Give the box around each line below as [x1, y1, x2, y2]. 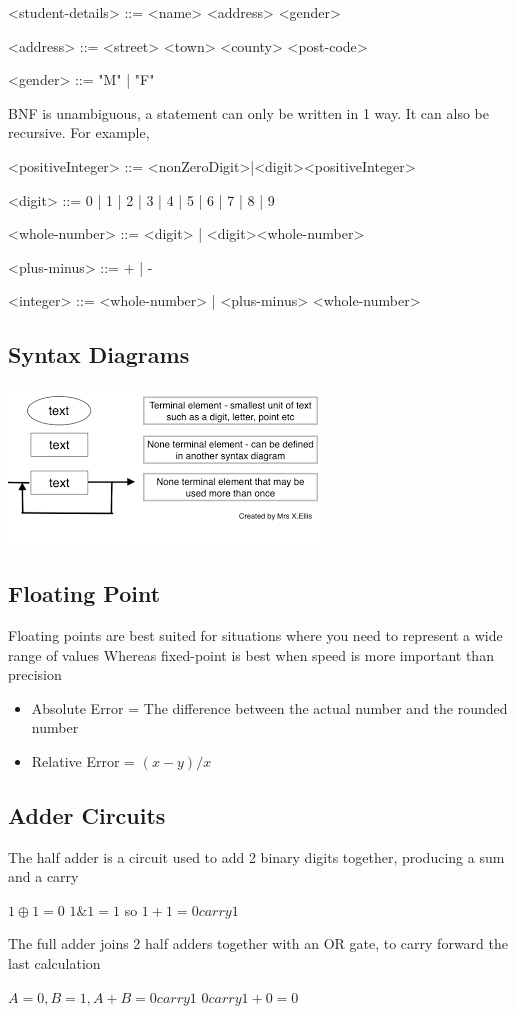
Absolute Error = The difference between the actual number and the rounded [31, 697, 508, 718]
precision [8, 664, 62, 685]
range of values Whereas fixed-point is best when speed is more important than [8, 644, 494, 665]
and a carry [8, 866, 79, 887]
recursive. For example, [8, 122, 150, 143]
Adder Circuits [8, 799, 166, 830]
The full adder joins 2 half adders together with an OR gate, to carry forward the [8, 933, 508, 954]
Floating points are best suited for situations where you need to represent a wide [8, 624, 503, 645]
